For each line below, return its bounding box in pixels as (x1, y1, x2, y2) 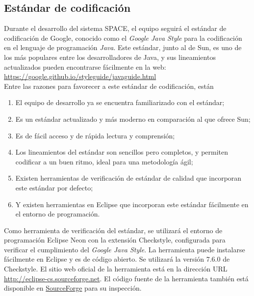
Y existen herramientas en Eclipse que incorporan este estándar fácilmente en (15, 199, 249, 209)
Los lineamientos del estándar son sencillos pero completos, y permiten (15, 147, 229, 157)
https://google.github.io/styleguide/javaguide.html (4, 71, 156, 81)
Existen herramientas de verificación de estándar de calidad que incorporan (15, 173, 242, 183)
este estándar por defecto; (15, 182, 93, 192)
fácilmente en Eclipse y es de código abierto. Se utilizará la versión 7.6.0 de (4, 254, 230, 264)
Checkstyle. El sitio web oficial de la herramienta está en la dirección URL (4, 264, 228, 274)
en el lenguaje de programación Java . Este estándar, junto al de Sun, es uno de (4, 42, 242, 53)
